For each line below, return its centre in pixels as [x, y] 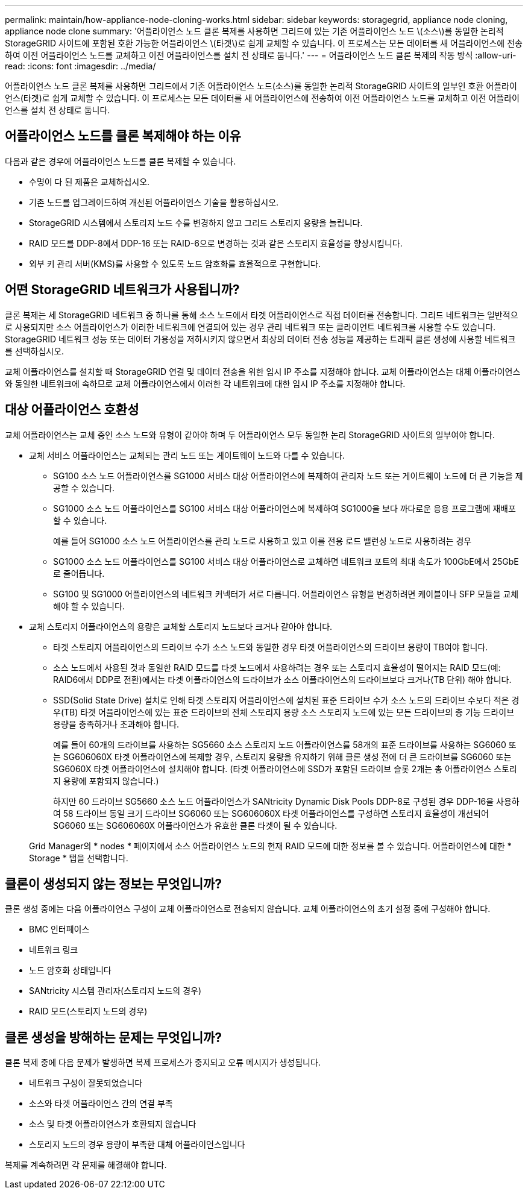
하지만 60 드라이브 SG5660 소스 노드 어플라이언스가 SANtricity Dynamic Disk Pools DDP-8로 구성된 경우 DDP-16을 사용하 [286, 801]
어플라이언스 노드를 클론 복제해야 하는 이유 [123, 136]
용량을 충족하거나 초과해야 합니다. [116, 724]
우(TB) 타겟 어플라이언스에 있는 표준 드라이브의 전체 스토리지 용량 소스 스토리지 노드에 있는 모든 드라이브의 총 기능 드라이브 [284, 712]
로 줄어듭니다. [79, 573]
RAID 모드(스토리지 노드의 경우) [88, 1011]
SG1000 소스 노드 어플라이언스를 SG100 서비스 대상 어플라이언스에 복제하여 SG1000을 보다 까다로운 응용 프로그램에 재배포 [284, 508]
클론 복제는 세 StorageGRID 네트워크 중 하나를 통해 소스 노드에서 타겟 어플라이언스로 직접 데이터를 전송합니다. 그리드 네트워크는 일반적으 [262, 315]
